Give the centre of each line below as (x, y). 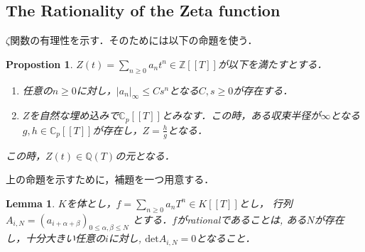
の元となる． (145, 155)
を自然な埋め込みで (74, 115)
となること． (226, 238)
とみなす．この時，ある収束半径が (241, 115)
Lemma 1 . (31, 203)
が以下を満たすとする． (272, 64)
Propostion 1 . (39, 64)
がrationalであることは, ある (242, 219)
